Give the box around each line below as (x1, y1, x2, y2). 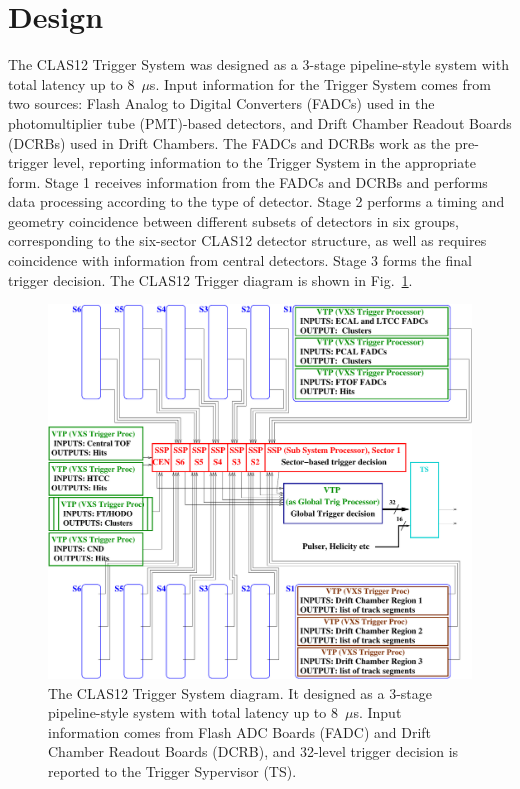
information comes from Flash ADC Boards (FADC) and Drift (48, 721, 432, 742)
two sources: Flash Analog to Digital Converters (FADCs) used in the (8, 93, 435, 114)
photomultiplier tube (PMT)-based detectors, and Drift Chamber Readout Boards (8, 112, 512, 133)
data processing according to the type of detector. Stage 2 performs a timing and (8, 191, 505, 212)
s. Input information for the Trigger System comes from (149, 73, 491, 94)
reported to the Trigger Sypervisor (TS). (48, 760, 297, 781)
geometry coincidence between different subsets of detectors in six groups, (8, 210, 459, 231)
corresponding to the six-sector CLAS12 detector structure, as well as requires (8, 230, 487, 251)
